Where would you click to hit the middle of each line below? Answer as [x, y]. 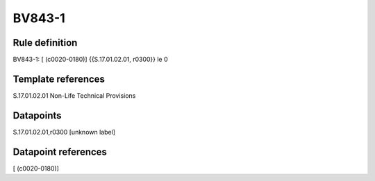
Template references [59, 79]
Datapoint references [60, 152]
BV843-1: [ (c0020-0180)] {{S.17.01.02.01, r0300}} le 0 [90, 60]
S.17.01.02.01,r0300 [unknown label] [64, 132]
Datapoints [37, 115]
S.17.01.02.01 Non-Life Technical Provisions [74, 95]
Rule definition [45, 43]
